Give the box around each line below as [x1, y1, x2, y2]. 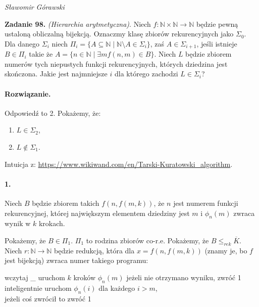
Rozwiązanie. [5, 88, 51, 99]
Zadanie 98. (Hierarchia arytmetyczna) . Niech [5, 18, 151, 29]
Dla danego [5, 38, 40, 49]
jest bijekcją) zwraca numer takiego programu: [5, 255, 148, 266]
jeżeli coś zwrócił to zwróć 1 [5, 293, 91, 303]
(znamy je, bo [204, 245, 247, 255]
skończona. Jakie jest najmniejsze [5, 68, 108, 79]
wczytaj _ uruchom [5, 272, 65, 282]
